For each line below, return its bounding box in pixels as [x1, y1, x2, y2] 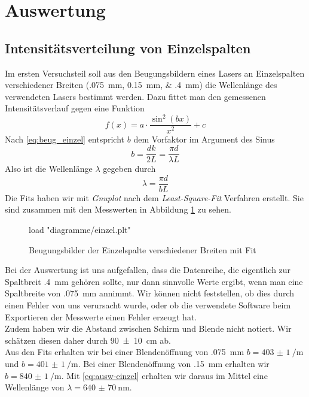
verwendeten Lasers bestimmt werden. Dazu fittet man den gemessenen [5, 90, 266, 102]
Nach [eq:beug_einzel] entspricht [5, 132, 125, 145]
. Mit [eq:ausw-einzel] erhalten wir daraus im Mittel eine [61, 369, 268, 381]
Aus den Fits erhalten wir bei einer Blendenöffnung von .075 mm [5, 346, 244, 358]
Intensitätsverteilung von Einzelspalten [5, 38, 251, 57]
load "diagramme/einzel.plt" [29, 223, 131, 236]
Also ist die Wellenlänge [5, 162, 93, 175]
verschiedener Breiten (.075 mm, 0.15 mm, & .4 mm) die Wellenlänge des [5, 78, 277, 91]
